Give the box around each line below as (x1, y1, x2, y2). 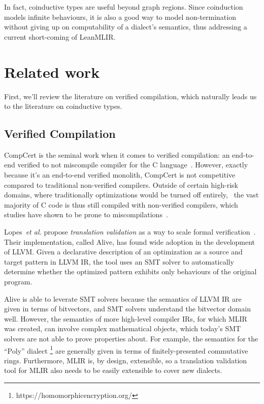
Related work (4, 61, 100, 82)
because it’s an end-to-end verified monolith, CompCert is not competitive (4, 169, 236, 180)
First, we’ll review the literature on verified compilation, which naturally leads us (4, 91, 257, 101)
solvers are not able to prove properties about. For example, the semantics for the (4, 333, 258, 343)
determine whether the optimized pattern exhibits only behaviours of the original (4, 266, 257, 277)
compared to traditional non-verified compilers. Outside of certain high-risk (4, 179, 238, 190)
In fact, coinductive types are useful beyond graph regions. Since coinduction (4, 2, 243, 12)
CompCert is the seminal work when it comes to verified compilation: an (4, 149, 230, 160)
